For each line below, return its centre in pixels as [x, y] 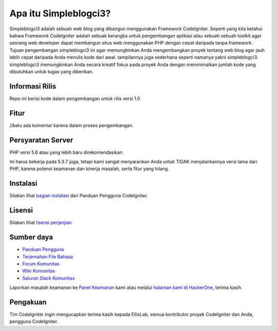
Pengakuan [28, 302]
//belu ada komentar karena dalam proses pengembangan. [72, 125]
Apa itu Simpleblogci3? [60, 13]
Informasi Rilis [33, 86]
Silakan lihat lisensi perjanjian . [41, 222]
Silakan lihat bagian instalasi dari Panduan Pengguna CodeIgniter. [79, 196]
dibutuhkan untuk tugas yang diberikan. [52, 71]
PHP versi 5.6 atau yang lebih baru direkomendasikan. [67, 152]
